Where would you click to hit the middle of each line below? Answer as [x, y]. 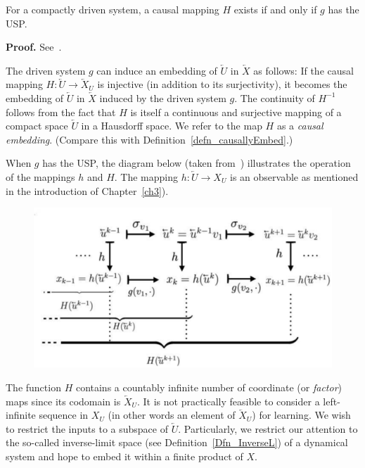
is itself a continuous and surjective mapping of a [236, 112]
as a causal [300, 126]
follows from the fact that [61, 112]
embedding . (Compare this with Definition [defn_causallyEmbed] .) [149, 139]
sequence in [64, 415]
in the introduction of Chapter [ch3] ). [87, 190]
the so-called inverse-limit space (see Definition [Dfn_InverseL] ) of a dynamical [177, 442]
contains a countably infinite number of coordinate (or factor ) [209, 387]
